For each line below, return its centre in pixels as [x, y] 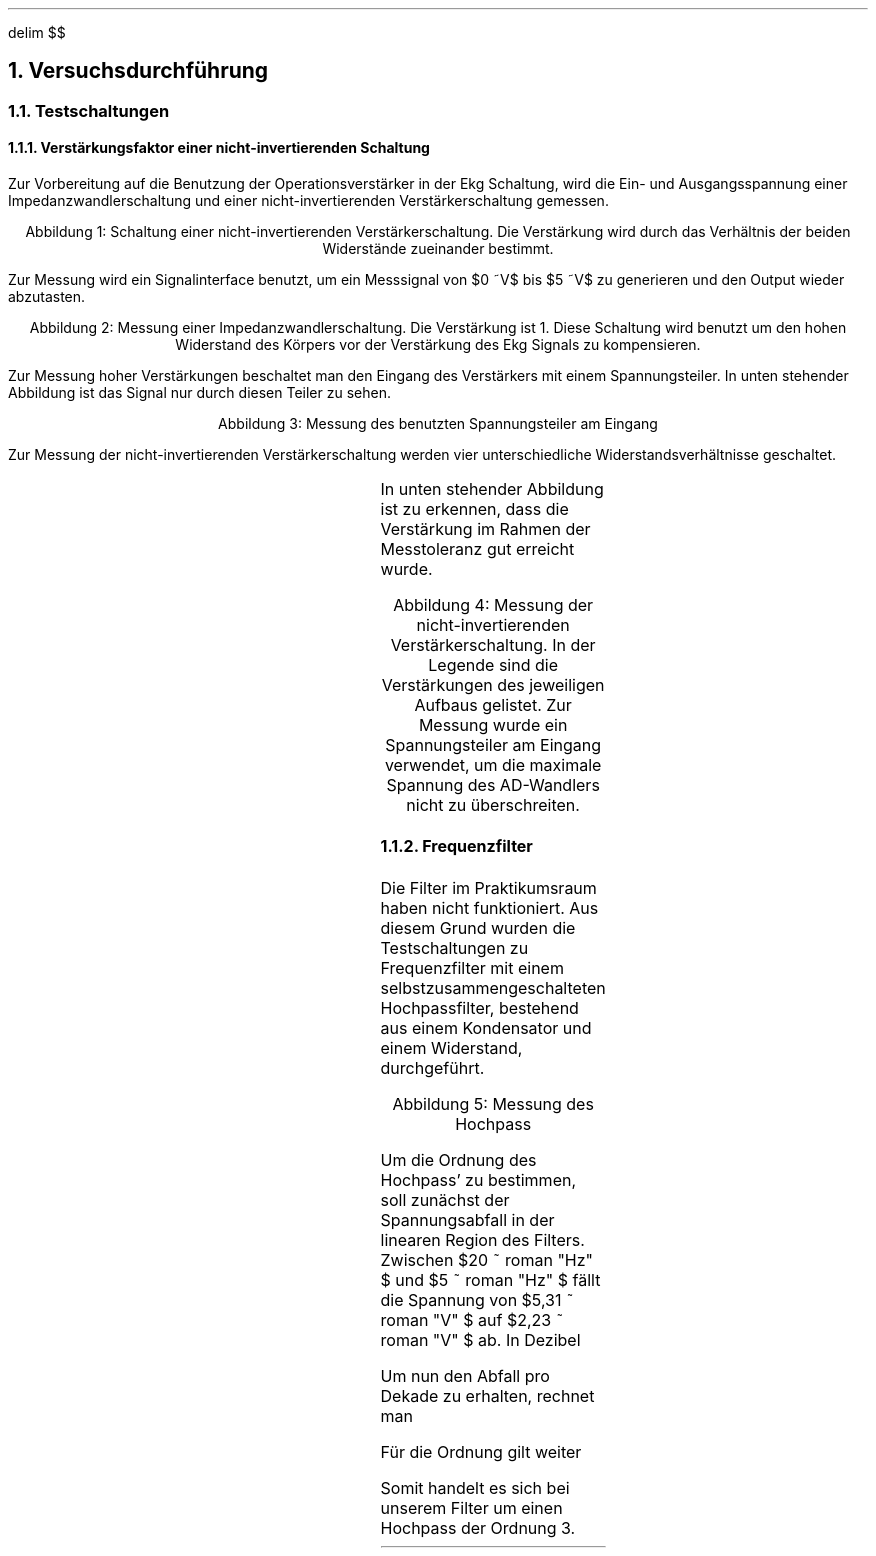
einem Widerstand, [451, 1047]
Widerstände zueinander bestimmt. [438, 249]
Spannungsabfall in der [467, 1219]
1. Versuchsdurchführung [138, 71]
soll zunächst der [445, 1199]
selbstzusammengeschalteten [493, 987]
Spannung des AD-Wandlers [493, 785]
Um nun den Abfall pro [465, 1375]
